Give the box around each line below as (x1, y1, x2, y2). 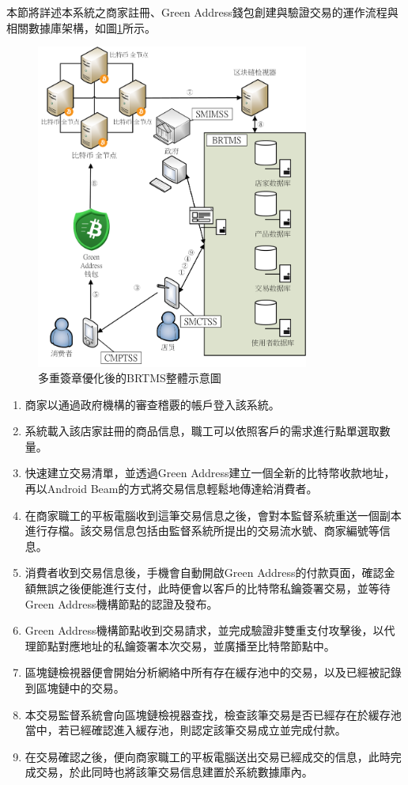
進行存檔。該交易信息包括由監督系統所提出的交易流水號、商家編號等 (25, 522, 380, 539)
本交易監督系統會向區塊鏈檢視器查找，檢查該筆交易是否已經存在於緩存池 (25, 706, 402, 722)
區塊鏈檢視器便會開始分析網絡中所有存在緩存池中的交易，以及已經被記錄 (25, 664, 402, 681)
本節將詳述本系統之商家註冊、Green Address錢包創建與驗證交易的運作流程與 (6, 4, 399, 20)
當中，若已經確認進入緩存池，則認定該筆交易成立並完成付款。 (25, 722, 346, 738)
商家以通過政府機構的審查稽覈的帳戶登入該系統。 (25, 396, 280, 412)
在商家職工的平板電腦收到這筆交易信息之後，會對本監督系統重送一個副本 (25, 506, 402, 523)
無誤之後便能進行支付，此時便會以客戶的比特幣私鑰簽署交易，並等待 (36, 580, 391, 597)
